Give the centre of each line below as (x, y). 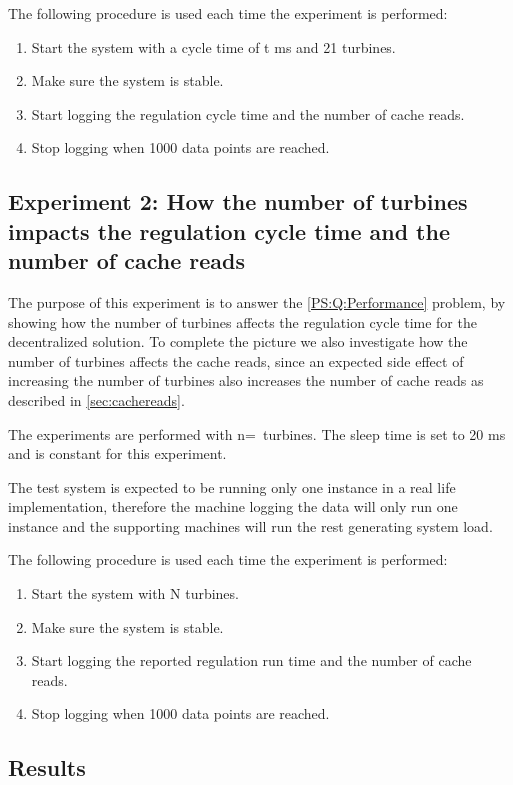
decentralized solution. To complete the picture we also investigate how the (238, 341)
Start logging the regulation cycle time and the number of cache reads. (248, 113)
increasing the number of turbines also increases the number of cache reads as (246, 380)
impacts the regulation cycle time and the (229, 230)
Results (47, 767)
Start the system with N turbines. (135, 593)
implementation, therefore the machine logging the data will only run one (233, 506)
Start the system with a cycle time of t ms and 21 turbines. (213, 46)
